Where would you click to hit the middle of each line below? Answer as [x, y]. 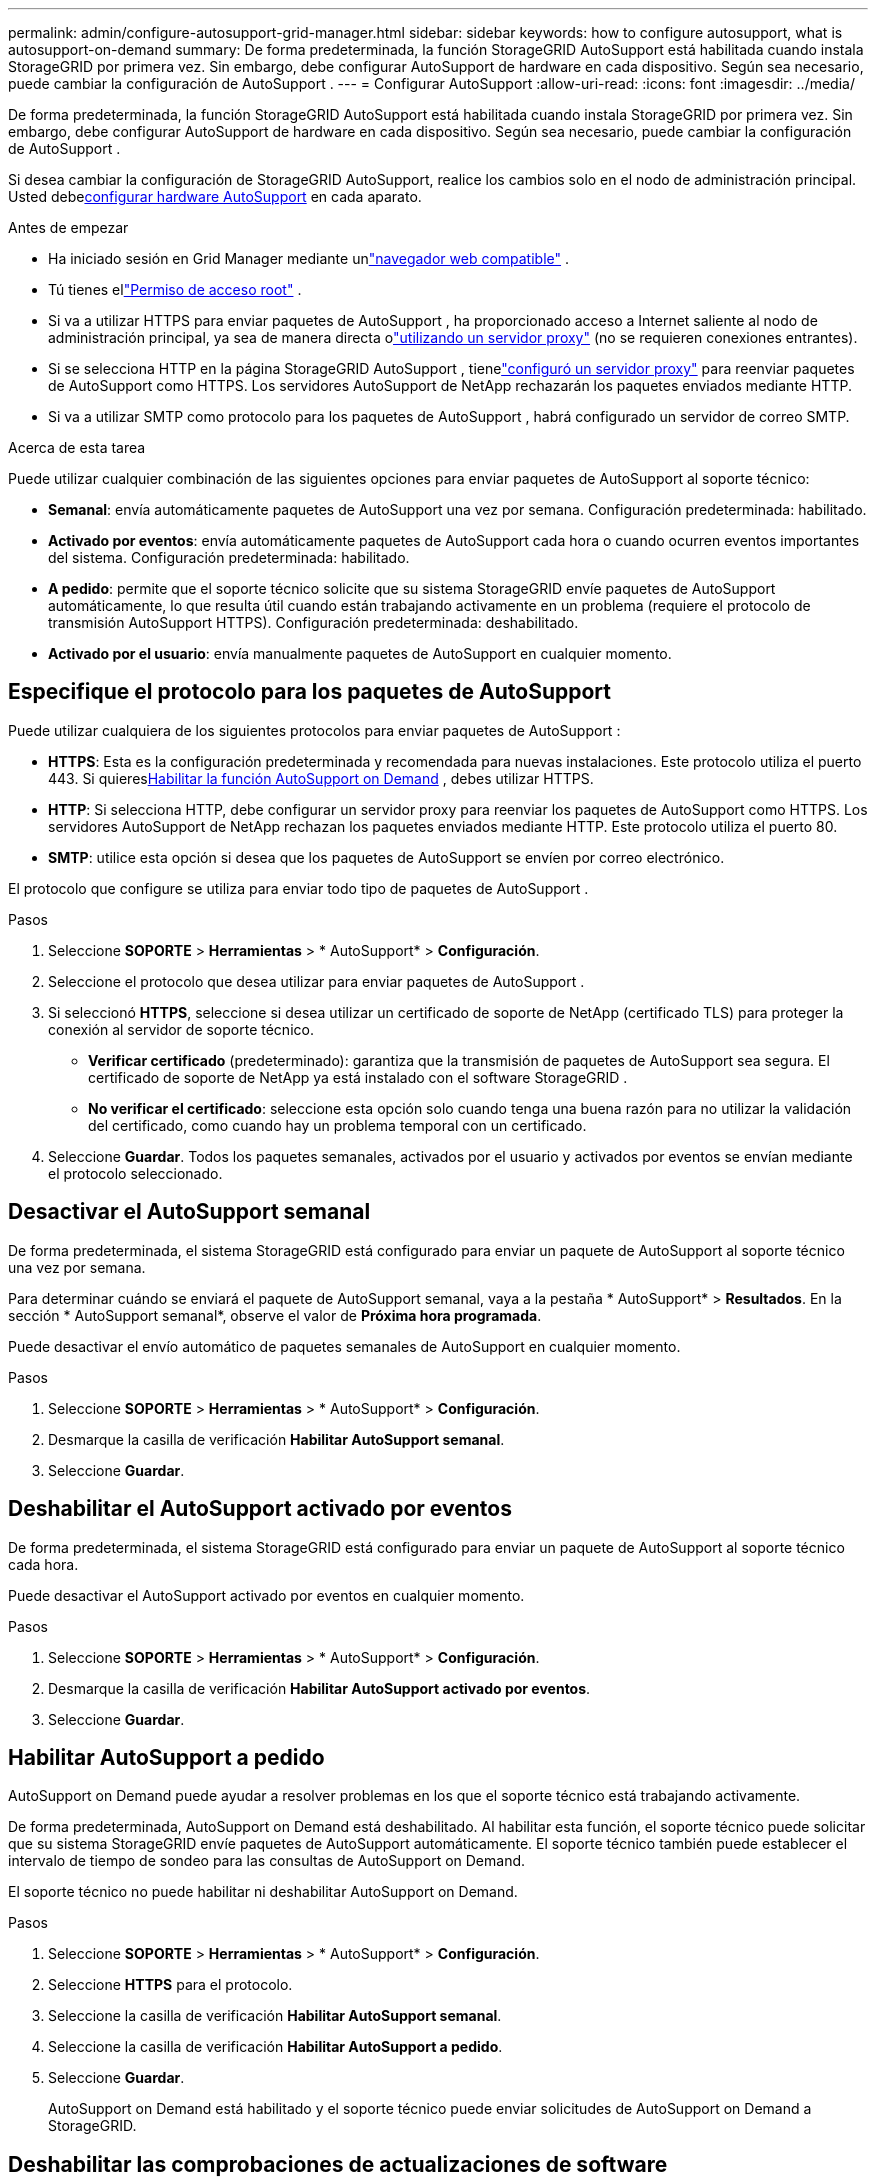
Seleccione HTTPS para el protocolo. [170, 1985]
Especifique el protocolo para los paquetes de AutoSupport [310, 692]
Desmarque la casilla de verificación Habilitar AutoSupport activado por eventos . [319, 1688]
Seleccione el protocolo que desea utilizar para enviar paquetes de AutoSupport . [316, 981]
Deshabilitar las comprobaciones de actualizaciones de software [338, 2164]
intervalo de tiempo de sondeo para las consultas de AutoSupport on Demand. [267, 1861]
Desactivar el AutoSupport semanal [189, 1212]
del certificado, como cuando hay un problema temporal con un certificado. [337, 1125]
